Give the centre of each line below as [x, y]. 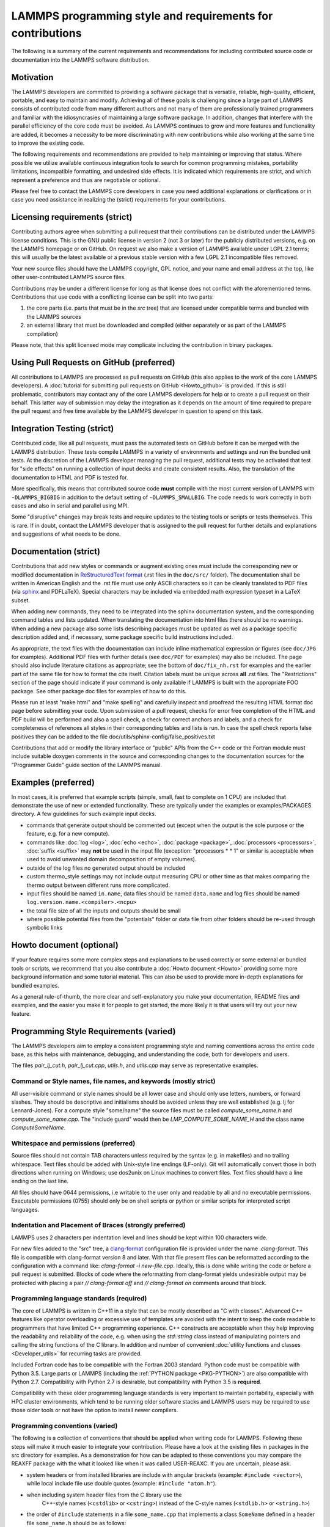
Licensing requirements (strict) [72, 217]
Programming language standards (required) [79, 1299]
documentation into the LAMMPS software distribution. [80, 60]
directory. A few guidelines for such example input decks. [84, 814]
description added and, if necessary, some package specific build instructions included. [122, 637]
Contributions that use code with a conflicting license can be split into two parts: [112, 297]
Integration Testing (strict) [63, 428]
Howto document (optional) [65, 945]
